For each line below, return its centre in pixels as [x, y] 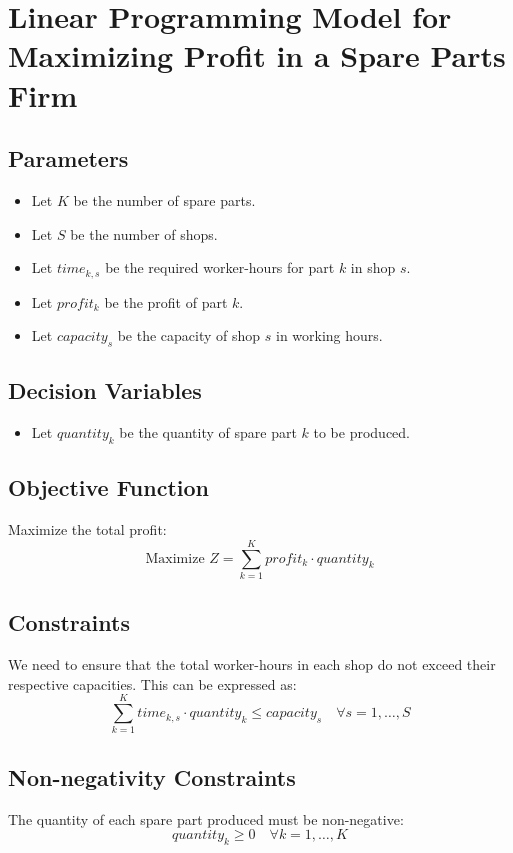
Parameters [68, 158]
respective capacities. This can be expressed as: [152, 683]
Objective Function [109, 487]
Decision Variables [105, 390]
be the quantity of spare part [208, 432]
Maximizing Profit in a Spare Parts [257, 55]
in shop [373, 267]
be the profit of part [166, 301]
